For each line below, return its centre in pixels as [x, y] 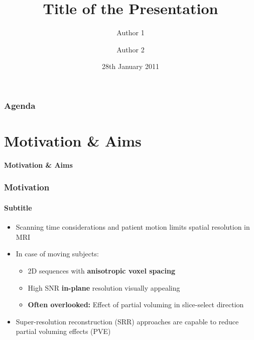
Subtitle [18, 207]
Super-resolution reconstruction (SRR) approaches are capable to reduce [127, 321]
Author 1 [131, 32]
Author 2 [131, 49]
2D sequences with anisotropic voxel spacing [101, 270]
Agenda [20, 105]
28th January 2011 [131, 66]
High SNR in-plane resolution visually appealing [104, 287]
